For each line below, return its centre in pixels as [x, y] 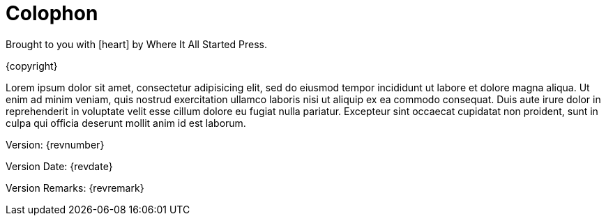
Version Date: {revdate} [59, 166]
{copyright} [32, 66]
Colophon [52, 13]
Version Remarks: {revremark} [75, 188]
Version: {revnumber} [55, 144]
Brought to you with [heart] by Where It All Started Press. [136, 44]
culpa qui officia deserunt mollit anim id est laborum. [126, 123]
